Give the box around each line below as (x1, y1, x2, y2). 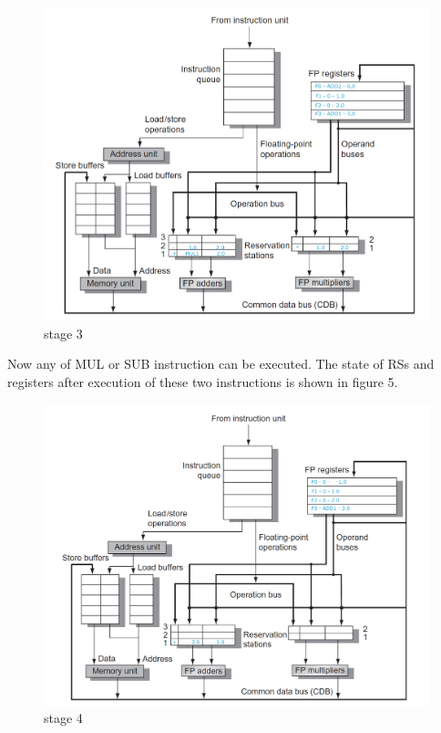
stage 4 (44, 708, 83, 728)
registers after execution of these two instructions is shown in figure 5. (7, 372, 398, 391)
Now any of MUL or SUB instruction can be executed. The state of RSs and (7, 354, 435, 373)
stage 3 (44, 323, 83, 342)
